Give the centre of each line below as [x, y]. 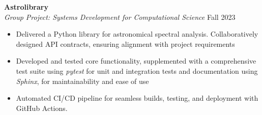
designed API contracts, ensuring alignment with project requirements [125, 44]
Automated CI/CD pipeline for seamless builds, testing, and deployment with [137, 98]
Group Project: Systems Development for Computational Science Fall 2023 [120, 17]
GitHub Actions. [42, 108]
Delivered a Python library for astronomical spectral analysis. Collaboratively [137, 34]
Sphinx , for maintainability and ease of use [82, 81]
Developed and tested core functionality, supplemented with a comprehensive [136, 61]
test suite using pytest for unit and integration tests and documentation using [137, 70]
